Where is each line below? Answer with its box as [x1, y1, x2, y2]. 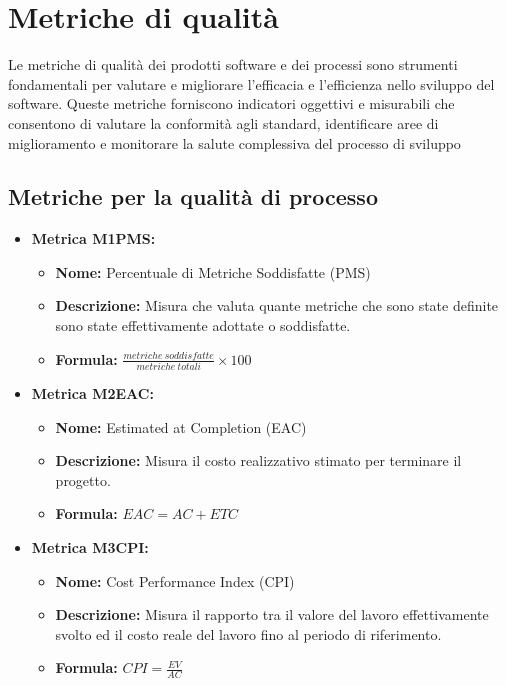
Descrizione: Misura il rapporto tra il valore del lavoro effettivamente [55, 604, 489, 625]
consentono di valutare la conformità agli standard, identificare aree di [8, 112, 439, 133]
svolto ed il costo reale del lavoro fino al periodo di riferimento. [55, 623, 442, 644]
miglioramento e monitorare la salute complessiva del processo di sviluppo [8, 132, 461, 153]
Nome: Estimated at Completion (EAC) [55, 416, 307, 437]
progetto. [55, 469, 111, 490]
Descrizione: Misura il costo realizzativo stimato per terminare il [55, 450, 462, 471]
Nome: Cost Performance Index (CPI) [55, 570, 295, 591]
